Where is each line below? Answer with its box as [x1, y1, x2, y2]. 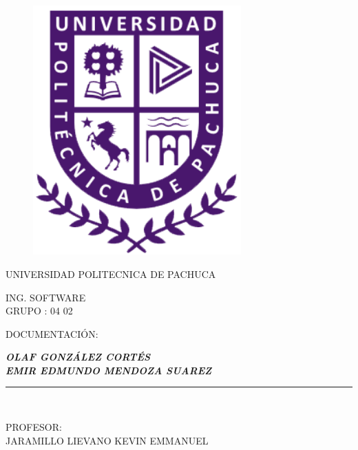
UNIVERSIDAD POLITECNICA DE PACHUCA [6, 266, 216, 281]
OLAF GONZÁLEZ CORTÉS [6, 350, 151, 364]
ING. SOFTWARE [6, 290, 86, 304]
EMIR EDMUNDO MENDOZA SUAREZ [6, 363, 212, 377]
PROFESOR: [6, 420, 62, 434]
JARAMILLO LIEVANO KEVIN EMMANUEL [6, 433, 209, 447]
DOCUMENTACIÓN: [6, 326, 98, 341]
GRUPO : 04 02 [6, 303, 73, 318]
